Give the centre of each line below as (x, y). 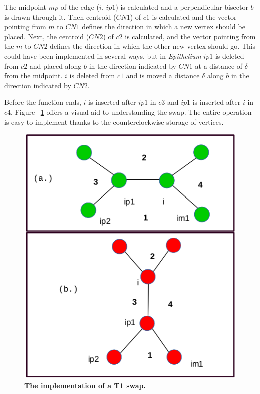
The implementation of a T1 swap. (85, 385)
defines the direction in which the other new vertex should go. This (153, 46)
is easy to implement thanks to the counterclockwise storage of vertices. (114, 122)
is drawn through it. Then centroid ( (60, 16)
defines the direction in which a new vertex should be (164, 26)
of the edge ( (80, 7)
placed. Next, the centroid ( (47, 36)
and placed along (55, 65)
